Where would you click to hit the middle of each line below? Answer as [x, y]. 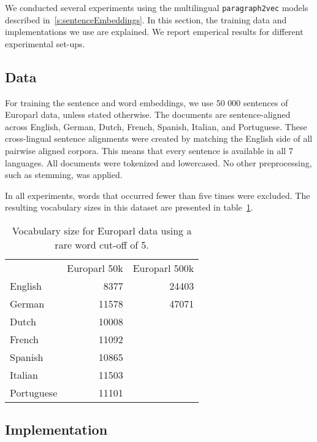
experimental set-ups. [45, 43]
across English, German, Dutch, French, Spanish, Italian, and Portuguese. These [156, 126]
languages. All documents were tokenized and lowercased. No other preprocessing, [158, 162]
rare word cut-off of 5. [102, 244]
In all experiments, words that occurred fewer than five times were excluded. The [158, 195]
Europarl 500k [163, 268]
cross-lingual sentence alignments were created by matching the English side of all [159, 138]
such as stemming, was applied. [64, 175]
